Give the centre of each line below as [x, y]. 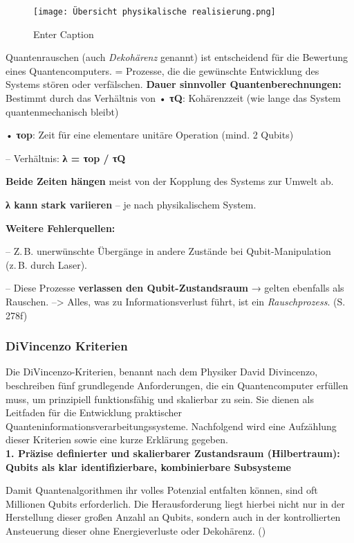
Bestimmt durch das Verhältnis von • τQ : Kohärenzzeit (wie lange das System [173, 98]
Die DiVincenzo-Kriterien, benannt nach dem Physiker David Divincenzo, [162, 372]
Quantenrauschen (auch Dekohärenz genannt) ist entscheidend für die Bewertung [177, 57]
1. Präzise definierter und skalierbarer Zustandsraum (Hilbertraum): [173, 453]
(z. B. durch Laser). [46, 264]
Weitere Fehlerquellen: [60, 228]
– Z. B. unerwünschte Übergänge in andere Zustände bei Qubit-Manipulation [168, 251]
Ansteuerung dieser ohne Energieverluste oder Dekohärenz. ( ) [136, 530]
